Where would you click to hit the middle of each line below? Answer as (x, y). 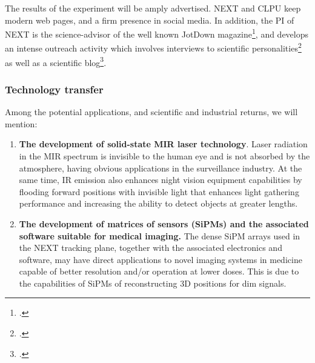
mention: (21, 123)
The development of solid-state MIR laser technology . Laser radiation (163, 144)
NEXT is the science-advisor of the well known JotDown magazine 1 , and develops (157, 33)
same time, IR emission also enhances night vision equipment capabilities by (161, 180)
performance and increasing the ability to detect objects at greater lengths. (158, 203)
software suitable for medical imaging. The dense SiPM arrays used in (160, 235)
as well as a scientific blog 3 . (56, 61)
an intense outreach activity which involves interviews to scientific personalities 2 (153, 47)
